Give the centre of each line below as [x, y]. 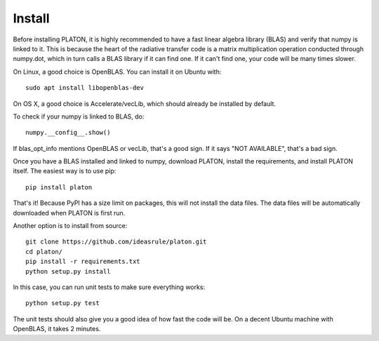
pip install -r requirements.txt [83, 262]
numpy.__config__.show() [68, 133]
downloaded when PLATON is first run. [69, 213]
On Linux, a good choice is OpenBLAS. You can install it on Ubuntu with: [117, 72]
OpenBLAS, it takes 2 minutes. [57, 329]
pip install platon [59, 187]
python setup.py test [62, 303]
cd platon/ [44, 252]
